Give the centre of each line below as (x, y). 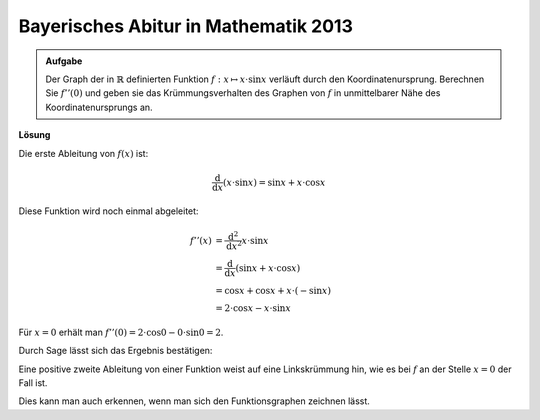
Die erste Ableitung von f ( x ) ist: (83, 153)
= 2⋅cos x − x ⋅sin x (253, 308)
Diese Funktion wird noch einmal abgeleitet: (108, 211)
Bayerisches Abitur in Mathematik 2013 (186, 26)
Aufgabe (64, 61)
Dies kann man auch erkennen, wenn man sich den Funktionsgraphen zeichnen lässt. (194, 401)
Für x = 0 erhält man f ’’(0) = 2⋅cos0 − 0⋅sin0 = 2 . (121, 332)
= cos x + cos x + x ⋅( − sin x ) (273, 290)
